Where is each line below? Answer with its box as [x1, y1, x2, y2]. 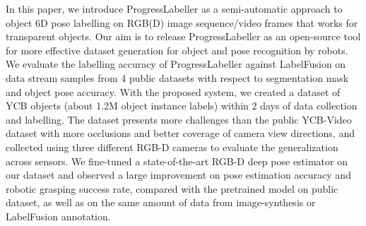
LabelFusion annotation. [6, 208, 111, 223]
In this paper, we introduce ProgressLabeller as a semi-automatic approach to [6, 1, 343, 16]
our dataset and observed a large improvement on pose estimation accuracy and [6, 167, 351, 182]
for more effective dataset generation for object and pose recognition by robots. [6, 42, 348, 57]
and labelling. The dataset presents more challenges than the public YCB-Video [6, 112, 352, 126]
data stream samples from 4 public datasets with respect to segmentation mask [6, 70, 349, 85]
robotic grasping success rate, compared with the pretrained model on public [6, 181, 338, 196]
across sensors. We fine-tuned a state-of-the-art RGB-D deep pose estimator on [6, 153, 348, 168]
